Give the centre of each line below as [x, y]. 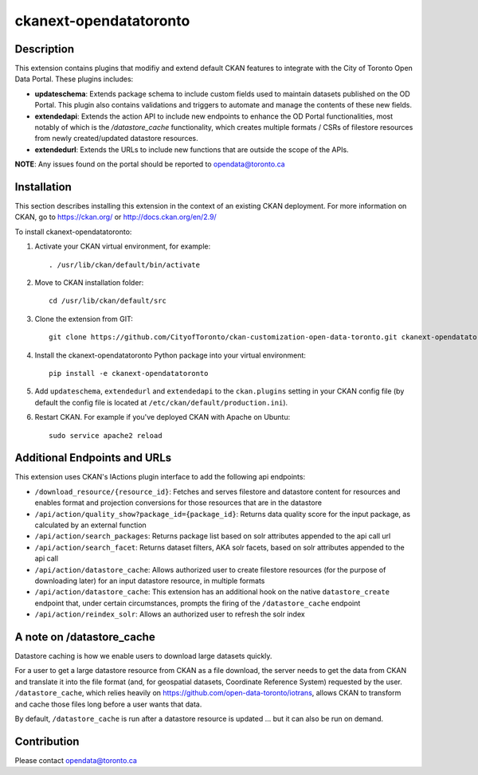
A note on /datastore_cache [85, 637]
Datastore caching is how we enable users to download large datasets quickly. [143, 656]
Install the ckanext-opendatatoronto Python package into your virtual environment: [170, 355]
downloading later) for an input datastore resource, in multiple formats [150, 581]
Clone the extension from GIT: [84, 319]
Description [45, 49]
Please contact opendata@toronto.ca [76, 760]
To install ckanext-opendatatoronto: [73, 232]
